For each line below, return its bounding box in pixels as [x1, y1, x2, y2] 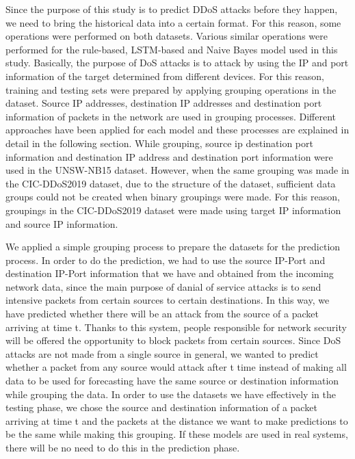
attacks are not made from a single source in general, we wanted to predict [5, 346, 319, 360]
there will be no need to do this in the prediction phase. [5, 441, 240, 454]
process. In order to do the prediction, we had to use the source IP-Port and [5, 252, 326, 267]
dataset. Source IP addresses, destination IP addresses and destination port [5, 96, 322, 110]
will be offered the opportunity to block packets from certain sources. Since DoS [5, 333, 341, 347]
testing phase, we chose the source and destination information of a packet [5, 400, 317, 415]
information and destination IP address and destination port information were [5, 149, 333, 163]
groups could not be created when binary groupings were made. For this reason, [5, 189, 340, 204]
